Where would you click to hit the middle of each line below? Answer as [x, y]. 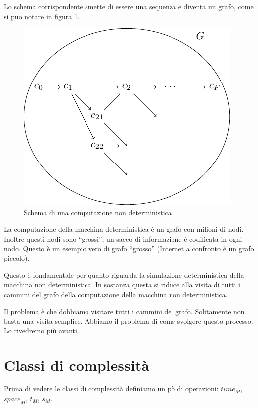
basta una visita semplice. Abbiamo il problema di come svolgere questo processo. [129, 321]
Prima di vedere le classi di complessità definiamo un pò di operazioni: [111, 388]
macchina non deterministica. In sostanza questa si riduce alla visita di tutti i [122, 285]
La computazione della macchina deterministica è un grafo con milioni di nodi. [124, 229]
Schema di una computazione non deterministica [98, 212]
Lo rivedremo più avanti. [42, 330]
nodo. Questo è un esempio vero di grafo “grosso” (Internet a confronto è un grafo [129, 248]
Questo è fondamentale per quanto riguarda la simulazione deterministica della [124, 275]
